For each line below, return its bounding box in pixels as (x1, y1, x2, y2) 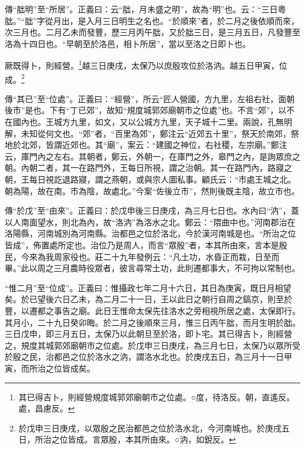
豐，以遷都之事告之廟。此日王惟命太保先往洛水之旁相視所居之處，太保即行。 (5, 304, 300, 316)
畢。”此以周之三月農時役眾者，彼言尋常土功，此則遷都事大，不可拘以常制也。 (5, 262, 300, 274)
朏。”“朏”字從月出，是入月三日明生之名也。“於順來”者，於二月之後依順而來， (5, 14, 300, 26)
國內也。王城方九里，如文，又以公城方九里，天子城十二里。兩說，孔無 (12, 116, 284, 128)
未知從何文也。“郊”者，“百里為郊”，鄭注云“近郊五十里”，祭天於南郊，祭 (21, 127, 299, 139)
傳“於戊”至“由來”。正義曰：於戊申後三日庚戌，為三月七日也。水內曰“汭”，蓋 (5, 204, 299, 217)
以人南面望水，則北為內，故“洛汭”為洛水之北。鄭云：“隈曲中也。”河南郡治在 (5, 215, 296, 228)
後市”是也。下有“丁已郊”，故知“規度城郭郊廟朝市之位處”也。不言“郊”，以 (5, 104, 287, 116)
